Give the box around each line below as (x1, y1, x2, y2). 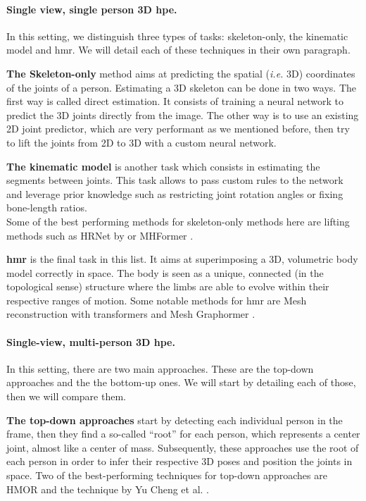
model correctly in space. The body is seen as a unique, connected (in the (6, 265, 324, 280)
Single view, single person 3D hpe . (6, 1, 177, 16)
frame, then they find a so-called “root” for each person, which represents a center (6, 426, 360, 441)
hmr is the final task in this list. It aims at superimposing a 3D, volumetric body (6, 252, 358, 266)
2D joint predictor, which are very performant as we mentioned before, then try (6, 121, 350, 136)
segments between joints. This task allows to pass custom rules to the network (6, 173, 343, 187)
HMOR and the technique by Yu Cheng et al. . (6, 481, 210, 496)
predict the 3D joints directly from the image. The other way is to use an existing (6, 107, 359, 122)
